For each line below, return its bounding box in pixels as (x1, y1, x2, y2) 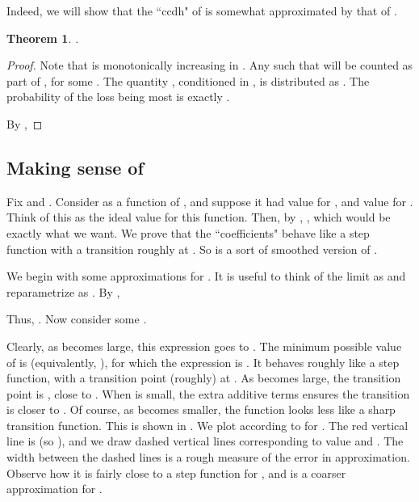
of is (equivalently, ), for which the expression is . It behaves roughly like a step (6, 353, 400, 370)
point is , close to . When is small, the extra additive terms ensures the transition (6, 385, 410, 402)
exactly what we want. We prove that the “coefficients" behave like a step (6, 224, 370, 241)
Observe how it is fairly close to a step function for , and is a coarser (6, 464, 346, 481)
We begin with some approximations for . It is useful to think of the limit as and (6, 268, 406, 285)
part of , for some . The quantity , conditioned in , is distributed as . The (6, 72, 370, 89)
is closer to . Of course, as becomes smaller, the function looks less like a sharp (6, 401, 396, 418)
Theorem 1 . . (6, 29, 79, 46)
